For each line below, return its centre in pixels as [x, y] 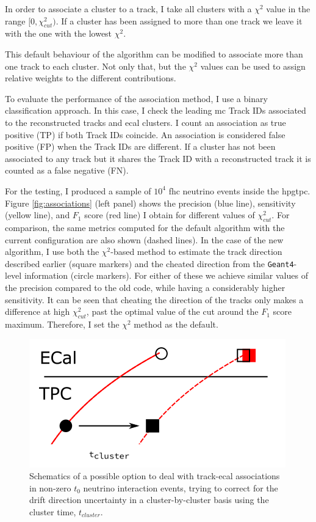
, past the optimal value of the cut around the [172, 311]
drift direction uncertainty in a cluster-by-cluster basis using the [149, 500]
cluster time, [53, 511]
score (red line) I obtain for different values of [170, 215]
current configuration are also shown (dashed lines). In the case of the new [144, 239]
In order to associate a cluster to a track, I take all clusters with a [128, 9]
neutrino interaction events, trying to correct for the [181, 487]
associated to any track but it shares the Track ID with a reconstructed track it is [158, 158]
